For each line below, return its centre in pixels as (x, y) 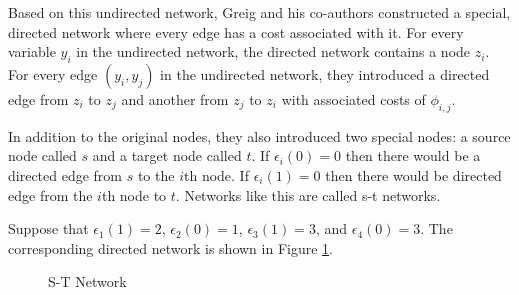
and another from (175, 98)
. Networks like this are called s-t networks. (308, 194)
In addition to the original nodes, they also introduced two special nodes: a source (259, 135)
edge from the (50, 194)
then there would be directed (413, 174)
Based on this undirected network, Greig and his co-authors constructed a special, (259, 12)
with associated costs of (353, 98)
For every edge (53, 73)
